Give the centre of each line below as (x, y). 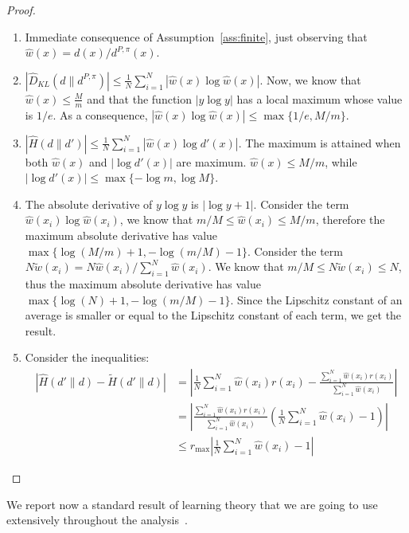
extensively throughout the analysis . (97, 520)
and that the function (140, 98)
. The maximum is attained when (319, 142)
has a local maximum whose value (319, 98)
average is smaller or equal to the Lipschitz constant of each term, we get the (213, 315)
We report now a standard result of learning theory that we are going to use (192, 504)
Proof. (21, 10)
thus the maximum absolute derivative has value (143, 283)
